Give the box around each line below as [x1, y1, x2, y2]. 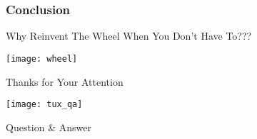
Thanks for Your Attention [6, 74, 124, 89]
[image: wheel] [6, 54, 78, 65]
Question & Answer [6, 119, 91, 134]
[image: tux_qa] [6, 99, 83, 110]
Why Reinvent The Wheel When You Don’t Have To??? [6, 28, 252, 43]
